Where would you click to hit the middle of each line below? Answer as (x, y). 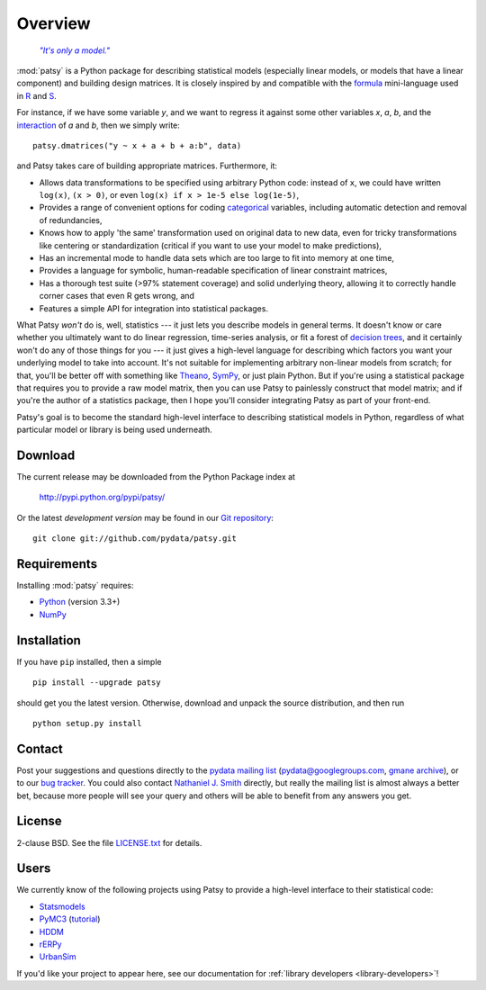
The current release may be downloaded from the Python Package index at (156, 477)
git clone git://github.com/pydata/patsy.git (135, 539)
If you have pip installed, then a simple (89, 661)
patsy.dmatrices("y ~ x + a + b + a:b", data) (137, 145)
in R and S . (37, 95)
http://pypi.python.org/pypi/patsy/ (102, 497)
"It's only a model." (75, 50)
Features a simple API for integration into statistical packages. (154, 308)
